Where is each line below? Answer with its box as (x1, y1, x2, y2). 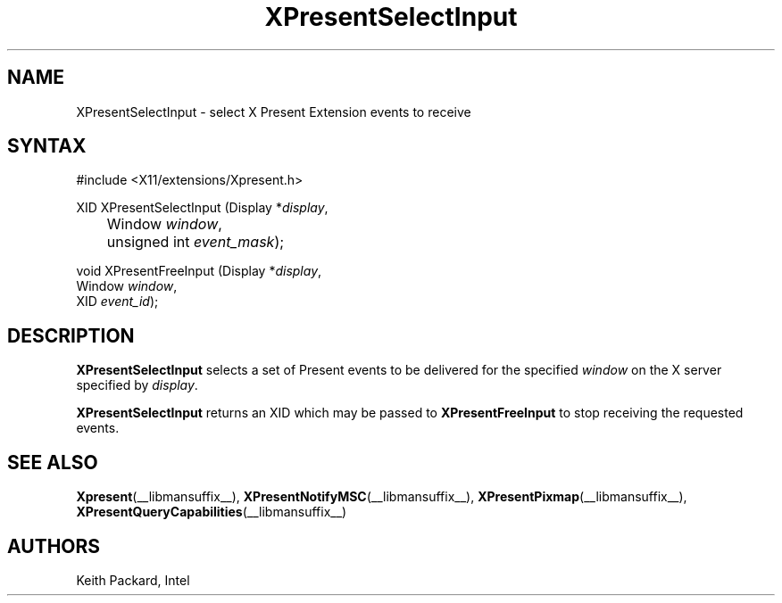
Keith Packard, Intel (76, 572, 190, 588)
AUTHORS (7, 534, 101, 558)
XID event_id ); (76, 293, 159, 310)
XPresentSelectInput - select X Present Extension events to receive (76, 103, 471, 120)
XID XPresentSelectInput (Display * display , (76, 200, 329, 216)
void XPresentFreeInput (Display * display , (76, 263, 322, 279)
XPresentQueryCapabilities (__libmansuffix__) (76, 504, 347, 520)
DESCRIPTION (7, 324, 135, 347)
